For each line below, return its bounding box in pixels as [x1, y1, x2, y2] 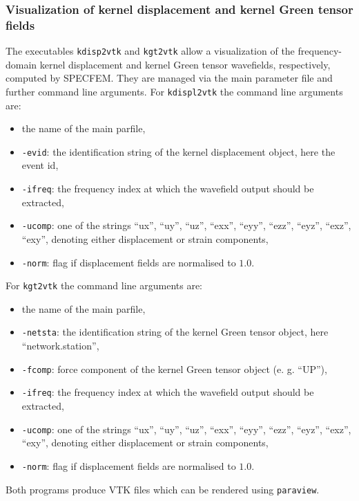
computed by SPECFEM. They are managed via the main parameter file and [6, 71, 333, 85]
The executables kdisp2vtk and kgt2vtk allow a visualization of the [6, 44, 295, 58]
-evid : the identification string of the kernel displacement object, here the [21, 144, 336, 158]
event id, [21, 158, 59, 172]
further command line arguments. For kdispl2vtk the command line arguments [6, 84, 343, 98]
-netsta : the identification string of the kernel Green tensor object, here [21, 325, 329, 339]
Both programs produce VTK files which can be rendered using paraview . [6, 482, 320, 496]
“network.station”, [21, 338, 99, 353]
